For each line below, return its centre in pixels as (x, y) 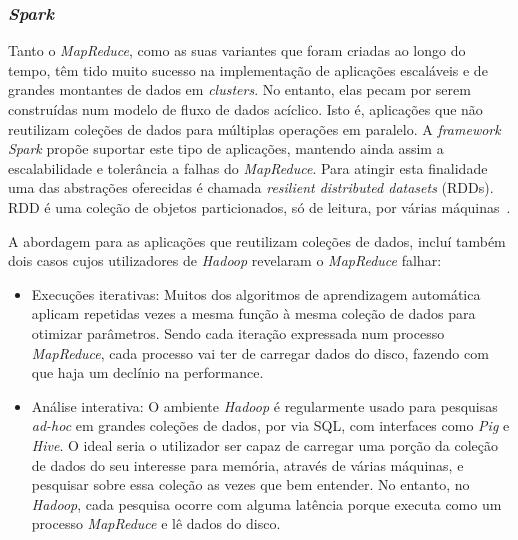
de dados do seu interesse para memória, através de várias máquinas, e (247, 464)
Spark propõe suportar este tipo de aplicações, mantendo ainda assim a (226, 148)
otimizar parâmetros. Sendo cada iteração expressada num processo (238, 332)
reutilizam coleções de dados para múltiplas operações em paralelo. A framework (254, 128)
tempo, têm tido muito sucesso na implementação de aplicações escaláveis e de (248, 69)
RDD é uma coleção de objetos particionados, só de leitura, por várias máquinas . (259, 206)
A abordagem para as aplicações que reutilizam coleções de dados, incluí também (257, 240)
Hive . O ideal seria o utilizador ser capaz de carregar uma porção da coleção (265, 444)
